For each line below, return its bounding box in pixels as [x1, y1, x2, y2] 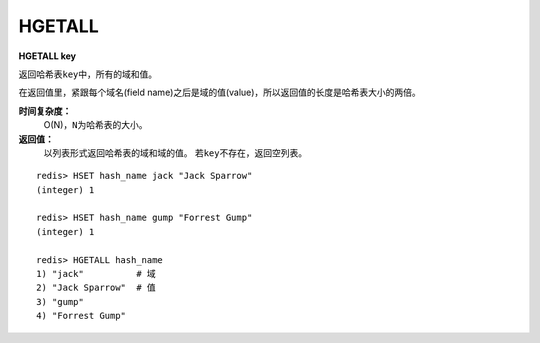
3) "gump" [36, 296, 84, 307]
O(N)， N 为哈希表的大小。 [43, 119, 148, 131]
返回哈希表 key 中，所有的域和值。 [18, 68, 158, 80]
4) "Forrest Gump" [36, 310, 127, 322]
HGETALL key [18, 50, 77, 62]
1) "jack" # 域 [36, 268, 157, 280]
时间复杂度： [18, 105, 72, 117]
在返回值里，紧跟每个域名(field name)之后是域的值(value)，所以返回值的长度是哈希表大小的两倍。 [18, 86, 422, 99]
